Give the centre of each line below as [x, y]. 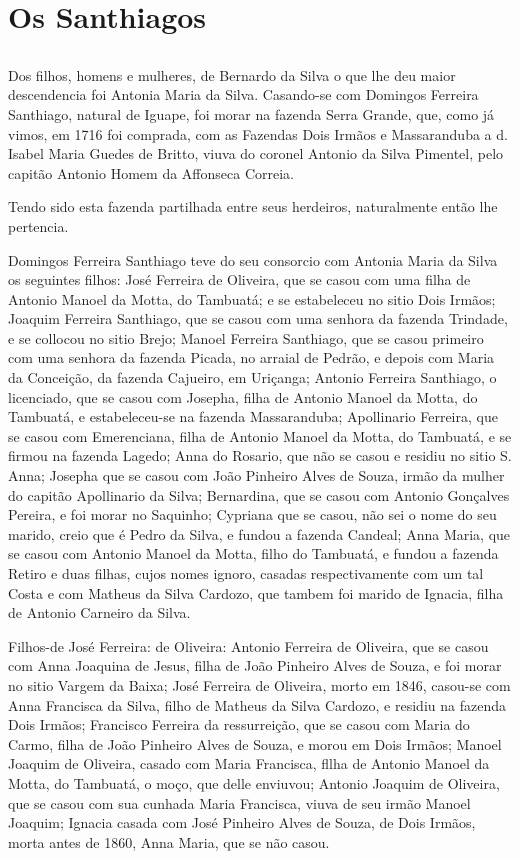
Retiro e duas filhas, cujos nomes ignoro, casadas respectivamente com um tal [246, 573]
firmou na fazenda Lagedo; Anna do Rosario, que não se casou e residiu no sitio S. [260, 455]
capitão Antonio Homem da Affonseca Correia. [151, 172]
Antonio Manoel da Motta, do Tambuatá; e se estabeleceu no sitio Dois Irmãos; [252, 298]
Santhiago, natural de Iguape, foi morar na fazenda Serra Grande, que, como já [251, 113]
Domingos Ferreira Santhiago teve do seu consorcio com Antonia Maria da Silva [253, 259]
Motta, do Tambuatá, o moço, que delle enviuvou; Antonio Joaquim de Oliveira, [254, 782]
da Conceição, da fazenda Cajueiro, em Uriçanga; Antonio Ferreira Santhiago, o [252, 377]
